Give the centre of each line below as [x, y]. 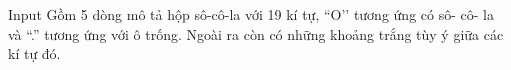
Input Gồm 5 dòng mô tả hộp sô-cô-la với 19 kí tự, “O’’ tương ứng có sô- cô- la [251, 14]
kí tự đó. [34, 53]
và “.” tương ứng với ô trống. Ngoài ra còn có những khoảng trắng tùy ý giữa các [256, 33]
